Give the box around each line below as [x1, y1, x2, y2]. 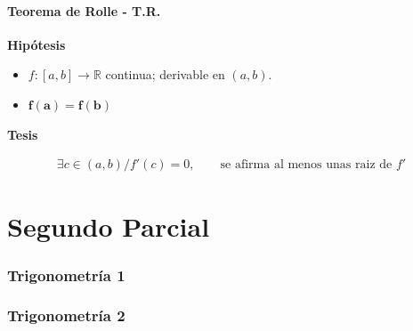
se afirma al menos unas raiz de [220, 158, 393, 172]
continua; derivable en [105, 65, 225, 84]
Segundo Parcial [7, 208, 210, 245]
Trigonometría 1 [7, 263, 126, 286]
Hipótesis [7, 35, 66, 53]
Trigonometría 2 [7, 304, 126, 327]
